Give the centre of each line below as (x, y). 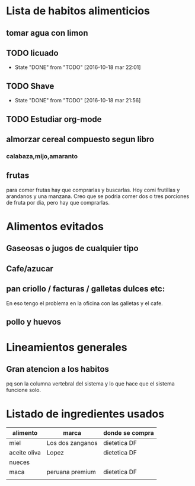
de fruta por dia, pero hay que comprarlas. (58, 202)
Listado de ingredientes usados (85, 414)
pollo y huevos (34, 322)
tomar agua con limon (47, 33)
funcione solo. (24, 390)
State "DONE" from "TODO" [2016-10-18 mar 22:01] (78, 67)
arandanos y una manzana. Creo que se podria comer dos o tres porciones (98, 196)
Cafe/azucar (30, 269)
